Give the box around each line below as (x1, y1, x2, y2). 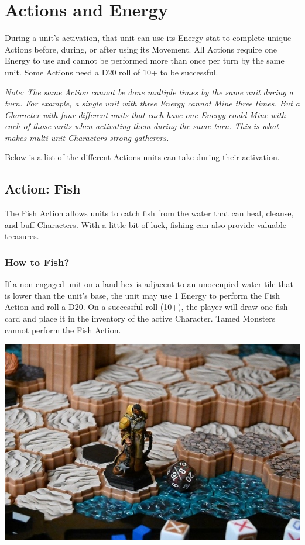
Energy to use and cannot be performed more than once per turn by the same (5, 54, 285, 67)
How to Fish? (5, 254, 70, 269)
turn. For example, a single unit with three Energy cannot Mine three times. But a (5, 97, 300, 109)
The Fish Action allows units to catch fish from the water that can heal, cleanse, (5, 207, 294, 219)
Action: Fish (5, 180, 81, 198)
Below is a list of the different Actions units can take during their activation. (5, 151, 280, 163)
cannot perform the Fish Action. (5, 323, 121, 336)
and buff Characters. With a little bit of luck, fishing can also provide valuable (5, 218, 287, 230)
